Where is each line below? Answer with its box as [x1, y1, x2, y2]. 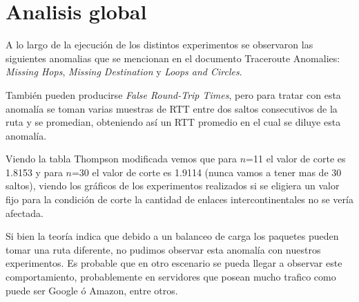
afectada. [6, 205, 43, 220]
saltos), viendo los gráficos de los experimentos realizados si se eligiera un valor [6, 178, 340, 193]
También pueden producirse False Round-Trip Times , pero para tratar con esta [6, 87, 341, 102]
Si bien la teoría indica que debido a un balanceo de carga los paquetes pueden [6, 229, 339, 243]
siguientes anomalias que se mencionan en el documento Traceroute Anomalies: [6, 50, 340, 65]
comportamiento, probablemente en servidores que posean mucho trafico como [6, 270, 336, 284]
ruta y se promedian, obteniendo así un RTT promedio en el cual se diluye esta [6, 115, 341, 129]
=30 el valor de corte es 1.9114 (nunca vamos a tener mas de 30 [71, 164, 342, 179]
